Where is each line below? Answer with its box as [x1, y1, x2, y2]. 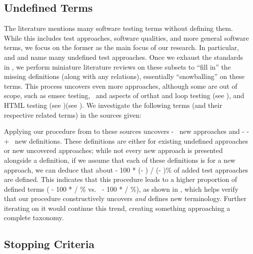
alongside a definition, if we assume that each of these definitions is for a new [4, 154, 235, 165]
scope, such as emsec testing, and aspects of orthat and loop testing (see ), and [4, 90, 245, 101]
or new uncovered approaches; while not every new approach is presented [4, 145, 223, 155]
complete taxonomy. [4, 212, 64, 223]
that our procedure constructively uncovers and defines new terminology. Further [4, 193, 247, 203]
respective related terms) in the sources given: [4, 109, 141, 120]
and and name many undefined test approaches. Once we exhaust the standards [4, 51, 243, 62]
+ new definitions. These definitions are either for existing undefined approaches [4, 135, 248, 146]
